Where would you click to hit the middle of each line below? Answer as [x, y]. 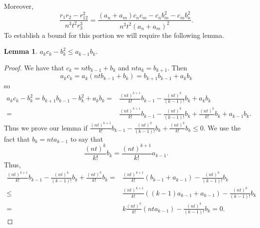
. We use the [222, 127]
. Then [177, 67]
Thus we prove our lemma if [46, 127]
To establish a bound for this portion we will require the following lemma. [114, 35]
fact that [17, 138]
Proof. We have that [34, 67]
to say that [87, 138]
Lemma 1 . [21, 51]
